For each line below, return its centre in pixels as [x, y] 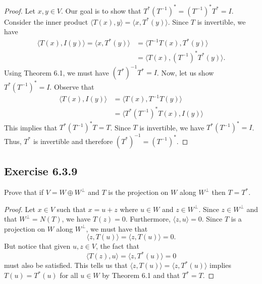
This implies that [31, 127]
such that [71, 209]
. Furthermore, [148, 219]
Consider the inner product [46, 21]
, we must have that [117, 228]
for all [69, 275]
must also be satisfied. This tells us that [66, 265]
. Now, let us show [185, 72]
